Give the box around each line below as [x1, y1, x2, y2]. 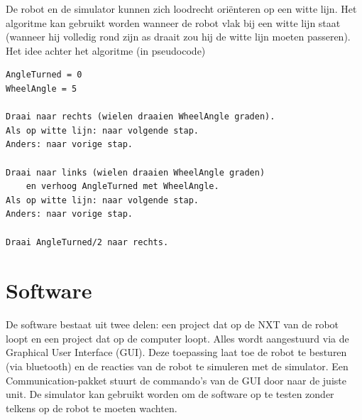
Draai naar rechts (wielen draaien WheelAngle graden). [6, 112, 275, 122]
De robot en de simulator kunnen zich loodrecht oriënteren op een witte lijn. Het [6, 1, 357, 16]
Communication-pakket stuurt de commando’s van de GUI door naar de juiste [6, 372, 346, 387]
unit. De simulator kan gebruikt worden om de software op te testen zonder [6, 387, 334, 402]
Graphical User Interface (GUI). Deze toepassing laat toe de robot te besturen [6, 345, 347, 360]
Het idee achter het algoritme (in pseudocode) [6, 43, 206, 58]
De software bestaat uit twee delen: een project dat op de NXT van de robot [6, 317, 339, 332]
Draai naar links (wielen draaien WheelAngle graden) [6, 167, 265, 178]
